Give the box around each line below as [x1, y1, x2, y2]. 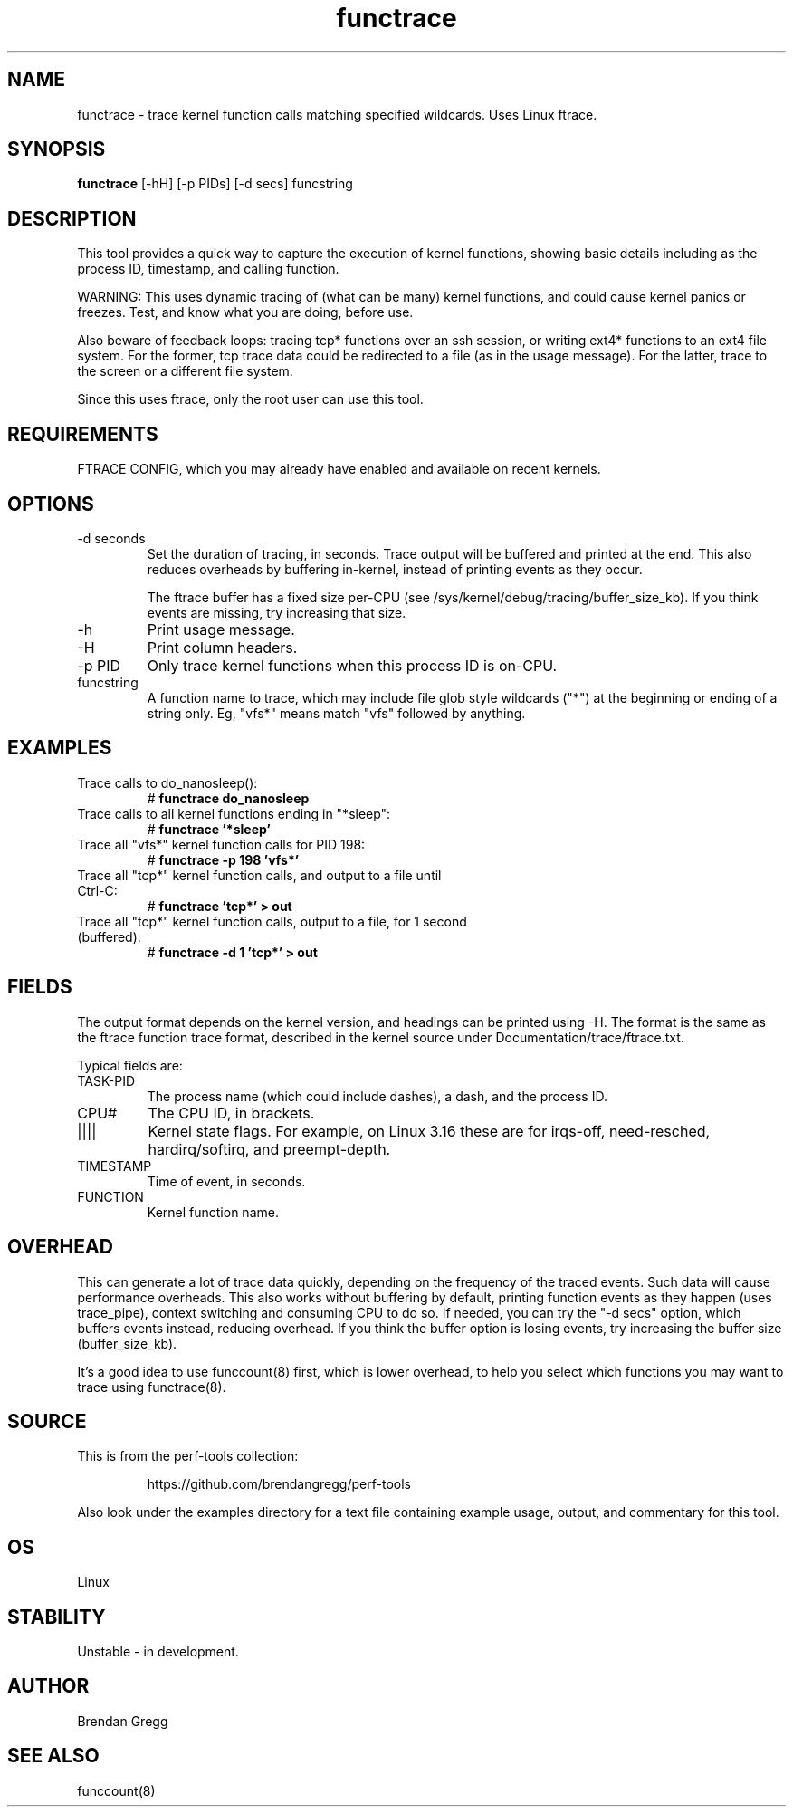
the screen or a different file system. [77, 363, 293, 379]
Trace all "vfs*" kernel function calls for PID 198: [77, 836, 366, 852]
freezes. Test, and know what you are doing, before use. [77, 304, 414, 321]
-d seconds [77, 530, 146, 546]
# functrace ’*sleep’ [147, 821, 271, 837]
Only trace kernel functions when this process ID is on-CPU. [147, 656, 558, 675]
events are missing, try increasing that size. [147, 604, 406, 620]
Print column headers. [147, 638, 298, 657]
